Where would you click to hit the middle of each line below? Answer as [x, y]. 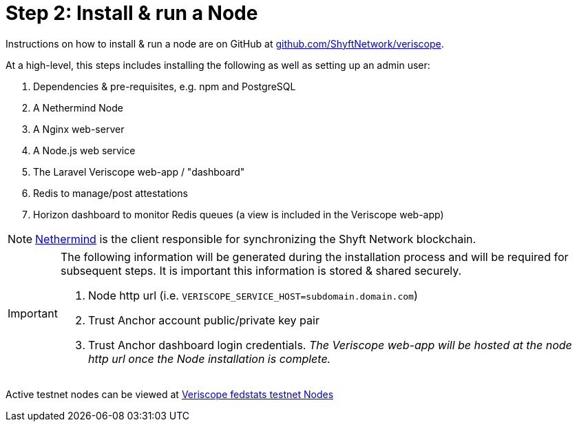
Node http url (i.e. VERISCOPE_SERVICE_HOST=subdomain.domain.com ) [253, 295]
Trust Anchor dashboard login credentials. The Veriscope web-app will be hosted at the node [330, 345]
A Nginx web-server [79, 129]
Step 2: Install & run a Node [132, 13]
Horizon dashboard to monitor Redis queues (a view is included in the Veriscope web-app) [239, 214]
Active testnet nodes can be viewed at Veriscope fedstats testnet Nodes [170, 394]
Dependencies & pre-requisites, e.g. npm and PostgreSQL [165, 86]
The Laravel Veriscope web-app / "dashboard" [139, 171]
